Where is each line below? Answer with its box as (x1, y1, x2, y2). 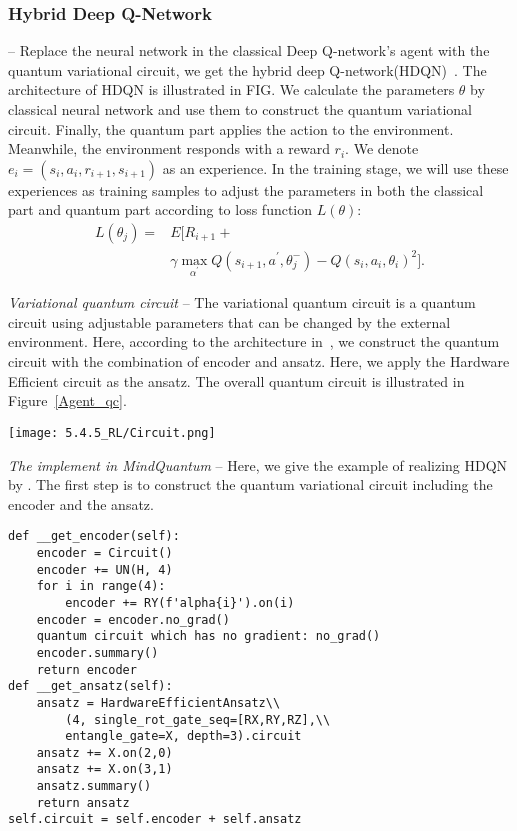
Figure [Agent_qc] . (8, 390, 127, 411)
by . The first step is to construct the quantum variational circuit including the (8, 474, 493, 495)
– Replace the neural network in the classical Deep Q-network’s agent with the (8, 40, 490, 61)
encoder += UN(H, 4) (36, 562, 173, 577)
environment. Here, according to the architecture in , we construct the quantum (8, 331, 500, 352)
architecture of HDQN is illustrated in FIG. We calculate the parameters (8, 79, 455, 100)
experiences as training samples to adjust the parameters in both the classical (8, 179, 484, 200)
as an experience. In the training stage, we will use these (162, 157, 509, 178)
